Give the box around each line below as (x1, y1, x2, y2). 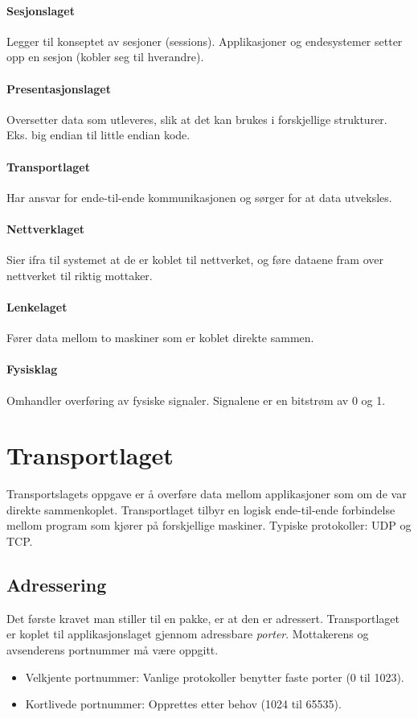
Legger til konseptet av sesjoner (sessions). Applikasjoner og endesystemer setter (6, 32, 403, 49)
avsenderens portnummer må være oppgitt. (6, 642, 219, 658)
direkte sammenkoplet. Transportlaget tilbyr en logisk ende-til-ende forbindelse (6, 501, 395, 518)
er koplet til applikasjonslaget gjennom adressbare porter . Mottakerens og (6, 625, 369, 642)
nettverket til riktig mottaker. (6, 266, 153, 283)
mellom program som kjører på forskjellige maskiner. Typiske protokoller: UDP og (6, 517, 412, 534)
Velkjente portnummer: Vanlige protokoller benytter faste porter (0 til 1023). (25, 668, 404, 685)
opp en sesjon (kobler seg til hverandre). (6, 48, 204, 65)
